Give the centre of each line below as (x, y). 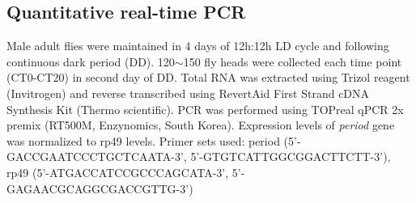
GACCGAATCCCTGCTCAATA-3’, (97, 156)
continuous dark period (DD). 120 (91, 61)
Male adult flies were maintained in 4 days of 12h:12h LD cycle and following (198, 46)
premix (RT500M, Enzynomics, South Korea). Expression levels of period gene (201, 125)
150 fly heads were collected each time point (293, 61)
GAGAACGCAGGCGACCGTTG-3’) (100, 188)
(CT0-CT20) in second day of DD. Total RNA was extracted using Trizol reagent (208, 77)
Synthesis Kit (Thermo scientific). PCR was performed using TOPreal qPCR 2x (205, 109)
